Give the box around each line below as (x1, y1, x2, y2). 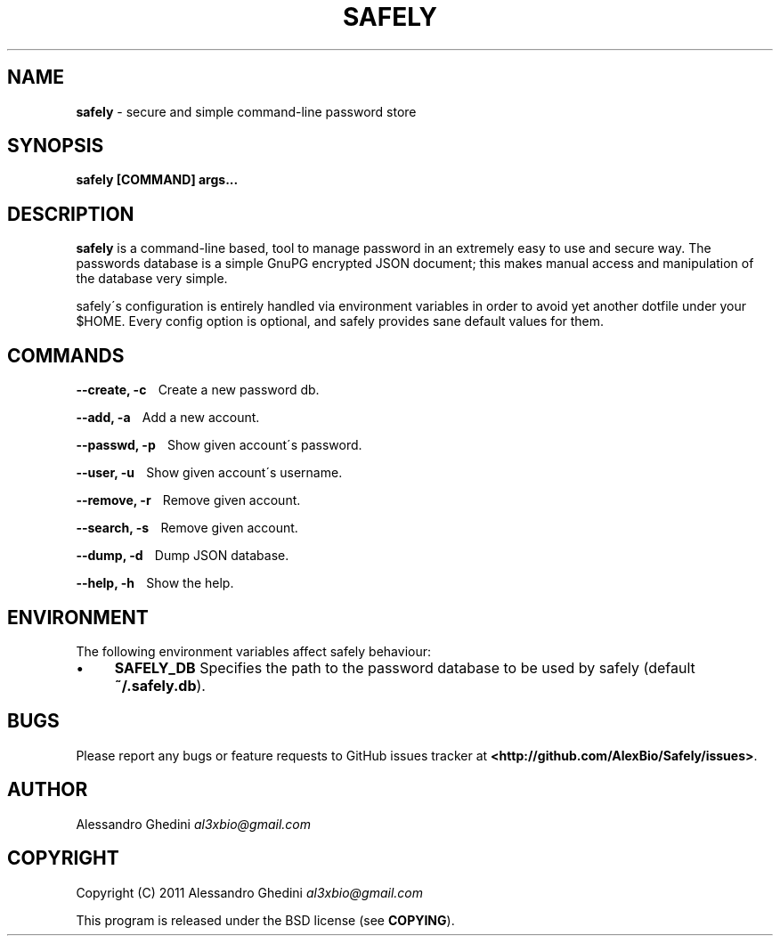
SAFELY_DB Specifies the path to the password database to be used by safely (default (114, 658, 695, 677)
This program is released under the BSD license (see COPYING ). (76, 912, 455, 928)
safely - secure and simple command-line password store (76, 103, 417, 119)
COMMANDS (7, 344, 125, 367)
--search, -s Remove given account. (76, 520, 298, 536)
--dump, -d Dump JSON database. (76, 548, 289, 564)
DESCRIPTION (7, 202, 134, 225)
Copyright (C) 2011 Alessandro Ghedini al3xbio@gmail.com (76, 884, 424, 900)
